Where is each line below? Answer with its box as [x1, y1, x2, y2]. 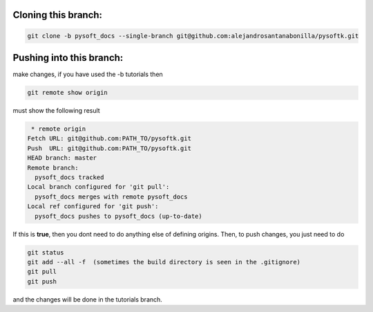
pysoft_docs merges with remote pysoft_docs [35, 192, 188, 201]
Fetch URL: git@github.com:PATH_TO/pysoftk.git [27, 135, 191, 143]
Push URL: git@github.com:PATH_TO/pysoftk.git [27, 144, 191, 152]
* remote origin [31, 125, 86, 133]
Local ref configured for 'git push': [27, 203, 159, 210]
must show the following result [12, 107, 100, 115]
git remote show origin [27, 89, 108, 97]
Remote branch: [27, 163, 79, 172]
